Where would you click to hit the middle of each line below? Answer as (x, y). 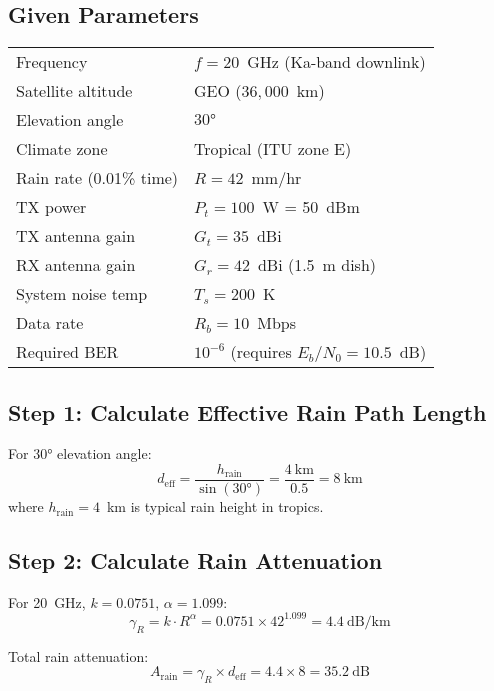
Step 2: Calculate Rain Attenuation (195, 560)
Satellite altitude (74, 91)
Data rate (50, 323)
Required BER (67, 352)
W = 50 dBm (311, 207)
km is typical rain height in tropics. (215, 506)
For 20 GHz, (47, 601)
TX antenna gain (76, 236)
